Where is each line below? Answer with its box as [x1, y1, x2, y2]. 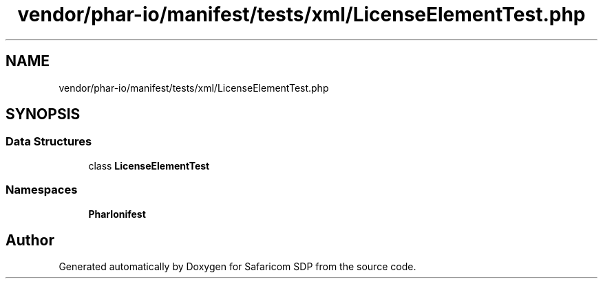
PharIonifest [88, 207, 146, 220]
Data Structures [6, 134, 92, 149]
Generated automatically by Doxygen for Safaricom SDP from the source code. [59, 261, 416, 273]
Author [6, 231, 54, 249]
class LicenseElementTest [88, 159, 210, 172]
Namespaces [6, 183, 78, 197]
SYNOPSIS [6, 105, 81, 123]
